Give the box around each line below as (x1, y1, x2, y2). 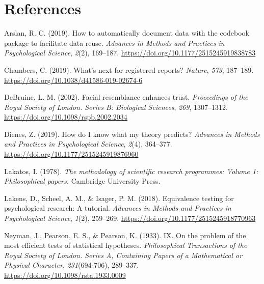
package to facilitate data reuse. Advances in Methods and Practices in (4, 37, 225, 48)
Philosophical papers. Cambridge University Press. (4, 176, 161, 186)
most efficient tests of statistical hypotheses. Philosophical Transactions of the (4, 240, 247, 250)
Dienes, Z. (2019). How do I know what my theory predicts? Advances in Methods (4, 128, 260, 139)
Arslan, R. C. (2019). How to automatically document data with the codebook (4, 27, 249, 38)
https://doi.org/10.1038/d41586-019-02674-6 (4, 74, 143, 85)
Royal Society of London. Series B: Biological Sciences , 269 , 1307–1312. (4, 101, 228, 112)
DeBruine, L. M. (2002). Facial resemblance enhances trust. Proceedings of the (4, 92, 248, 102)
